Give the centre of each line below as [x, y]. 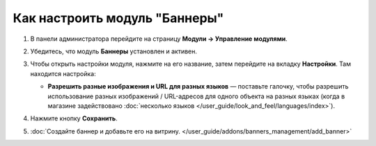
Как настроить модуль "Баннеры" [118, 18]
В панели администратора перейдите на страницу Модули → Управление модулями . [159, 39]
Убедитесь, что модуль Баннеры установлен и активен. [114, 51]
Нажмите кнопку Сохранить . [74, 118]
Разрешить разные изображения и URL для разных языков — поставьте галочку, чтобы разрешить [198, 86]
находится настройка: [63, 73]
